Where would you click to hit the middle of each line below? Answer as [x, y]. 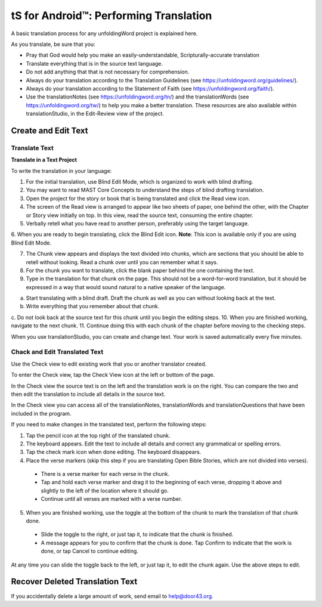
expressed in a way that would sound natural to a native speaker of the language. [126, 287]
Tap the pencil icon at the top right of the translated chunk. [98, 435]
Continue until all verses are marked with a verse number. [112, 499]
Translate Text [32, 148]
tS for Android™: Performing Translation [112, 16]
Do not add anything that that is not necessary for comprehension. [108, 72]
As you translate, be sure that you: [53, 44]
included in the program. [41, 413]
